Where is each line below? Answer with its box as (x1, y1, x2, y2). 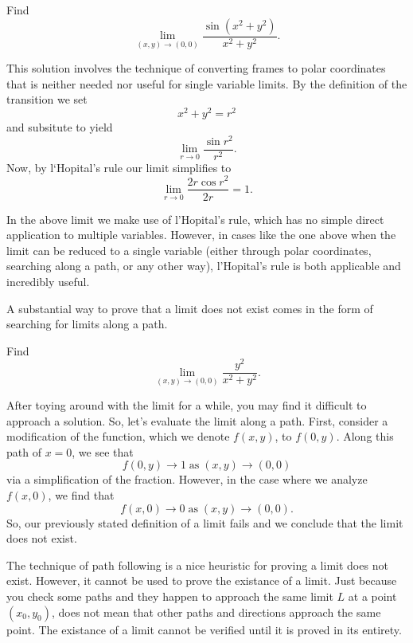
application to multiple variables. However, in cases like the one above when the (6, 226, 396, 243)
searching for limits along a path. (6, 316, 168, 332)
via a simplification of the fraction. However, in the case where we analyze (6, 471, 368, 488)
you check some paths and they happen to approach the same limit (6, 588, 333, 605)
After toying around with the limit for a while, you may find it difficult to (6, 397, 367, 414)
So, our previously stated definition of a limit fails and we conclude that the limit (6, 514, 403, 531)
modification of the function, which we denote (6, 428, 230, 445)
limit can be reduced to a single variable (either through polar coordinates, (6, 241, 372, 258)
